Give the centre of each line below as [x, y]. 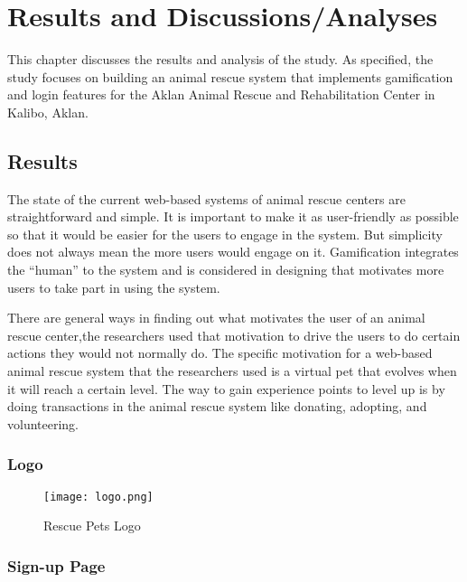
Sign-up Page [56, 565]
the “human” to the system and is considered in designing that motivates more [226, 270]
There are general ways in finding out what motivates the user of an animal [216, 318]
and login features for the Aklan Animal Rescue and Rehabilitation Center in [221, 94]
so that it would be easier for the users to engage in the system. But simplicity [225, 234]
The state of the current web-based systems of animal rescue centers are [206, 198]
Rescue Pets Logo [92, 526]
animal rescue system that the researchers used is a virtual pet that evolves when [232, 371]
